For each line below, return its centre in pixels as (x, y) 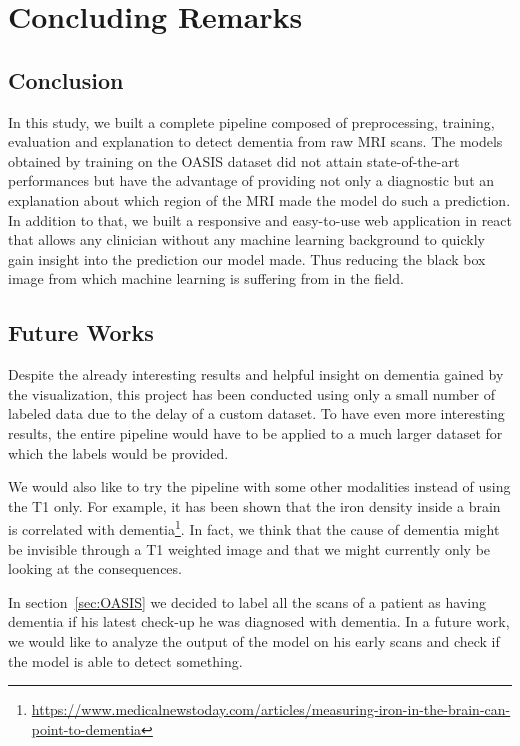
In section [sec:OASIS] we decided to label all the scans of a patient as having (247, 601)
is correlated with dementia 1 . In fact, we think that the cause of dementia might (254, 527)
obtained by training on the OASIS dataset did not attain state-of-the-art (234, 160)
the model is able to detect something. (125, 660)
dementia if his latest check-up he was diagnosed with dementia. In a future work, (259, 621)
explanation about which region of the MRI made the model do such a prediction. (259, 199)
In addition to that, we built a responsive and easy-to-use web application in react (260, 219)
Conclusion (66, 79)
